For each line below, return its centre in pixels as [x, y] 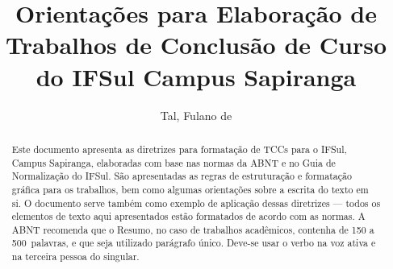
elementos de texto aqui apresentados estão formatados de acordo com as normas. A [188, 216]
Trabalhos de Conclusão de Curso [196, 45]
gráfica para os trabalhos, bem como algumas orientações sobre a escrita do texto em [190, 189]
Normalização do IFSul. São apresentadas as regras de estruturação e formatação [182, 176]
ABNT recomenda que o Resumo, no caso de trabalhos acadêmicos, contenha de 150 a [193, 229]
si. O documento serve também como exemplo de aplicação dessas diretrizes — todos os [196, 203]
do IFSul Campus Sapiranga [196, 76]
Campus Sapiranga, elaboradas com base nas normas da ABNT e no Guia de [174, 162]
